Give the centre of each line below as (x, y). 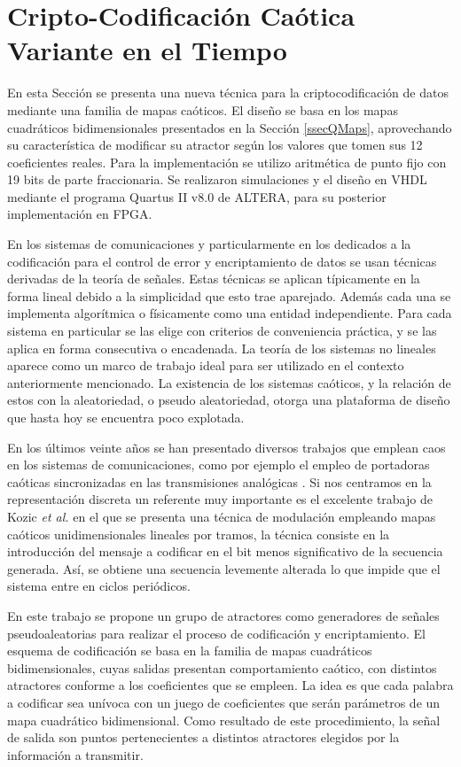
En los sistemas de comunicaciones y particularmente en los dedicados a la (209, 244)
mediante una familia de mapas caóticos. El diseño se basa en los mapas (203, 109)
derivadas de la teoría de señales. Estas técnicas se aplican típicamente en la (214, 279)
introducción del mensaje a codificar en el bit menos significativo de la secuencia (225, 551)
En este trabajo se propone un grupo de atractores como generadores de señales (223, 615)
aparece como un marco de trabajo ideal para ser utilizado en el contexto (206, 365)
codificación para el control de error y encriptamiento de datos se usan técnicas (222, 261)
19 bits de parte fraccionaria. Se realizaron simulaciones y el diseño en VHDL (217, 179)
